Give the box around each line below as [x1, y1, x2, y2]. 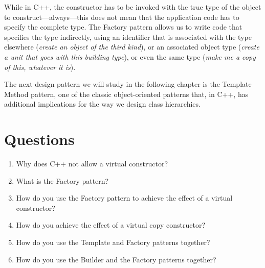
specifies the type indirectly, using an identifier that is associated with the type [4, 31, 252, 42]
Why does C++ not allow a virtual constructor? [16, 158, 168, 169]
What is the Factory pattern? [16, 175, 109, 186]
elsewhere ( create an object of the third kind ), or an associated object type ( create [4, 41, 259, 52]
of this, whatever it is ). [4, 61, 76, 72]
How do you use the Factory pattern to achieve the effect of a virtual [16, 192, 233, 203]
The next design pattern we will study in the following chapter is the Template [4, 79, 252, 89]
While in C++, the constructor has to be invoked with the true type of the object [4, 2, 261, 12]
